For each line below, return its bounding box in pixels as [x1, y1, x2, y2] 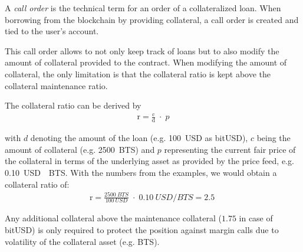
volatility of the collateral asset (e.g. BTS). [5, 235, 160, 247]
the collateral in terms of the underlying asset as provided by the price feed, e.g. [5, 155, 294, 167]
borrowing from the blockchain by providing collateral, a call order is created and [5, 13, 299, 25]
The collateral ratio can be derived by [5, 99, 141, 112]
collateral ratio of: [5, 178, 70, 190]
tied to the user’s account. [5, 25, 99, 37]
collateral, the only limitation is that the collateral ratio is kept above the [5, 67, 271, 80]
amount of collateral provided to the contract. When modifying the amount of [5, 56, 287, 68]
